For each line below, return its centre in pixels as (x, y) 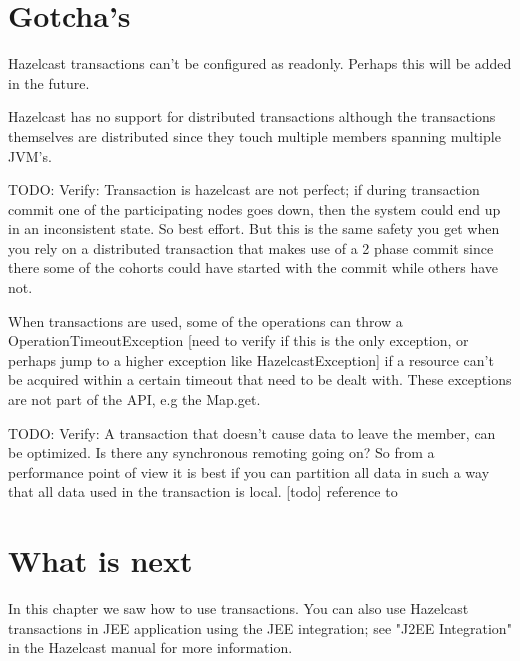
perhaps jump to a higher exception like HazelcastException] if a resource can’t (251, 359)
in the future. (49, 82)
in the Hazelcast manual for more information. (150, 647)
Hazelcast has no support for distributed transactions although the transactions (252, 116)
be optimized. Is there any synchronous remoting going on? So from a (221, 452)
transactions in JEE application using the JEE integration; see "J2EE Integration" (260, 627)
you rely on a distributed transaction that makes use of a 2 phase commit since (251, 247)
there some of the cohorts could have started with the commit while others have (253, 267)
